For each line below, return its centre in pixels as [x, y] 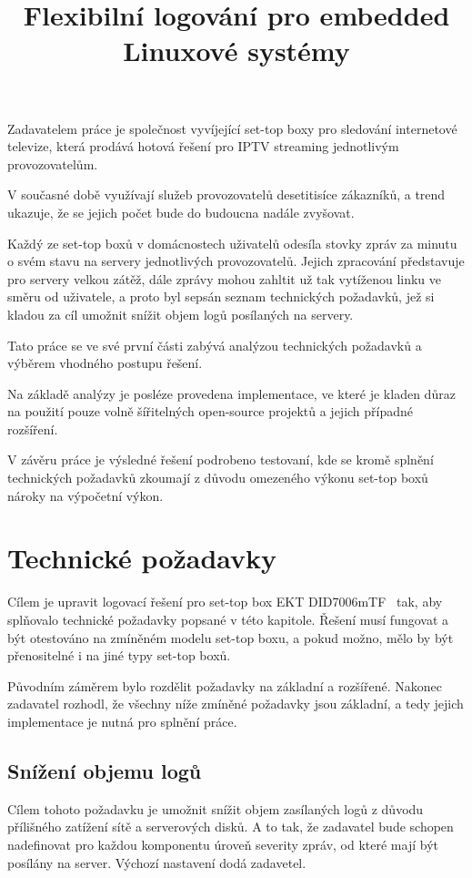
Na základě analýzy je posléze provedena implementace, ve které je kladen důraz [231, 393]
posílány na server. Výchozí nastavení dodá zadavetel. [157, 862]
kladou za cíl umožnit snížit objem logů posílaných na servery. [181, 314]
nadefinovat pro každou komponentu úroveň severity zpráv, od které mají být [223, 844]
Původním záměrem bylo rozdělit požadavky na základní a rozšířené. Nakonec [225, 685]
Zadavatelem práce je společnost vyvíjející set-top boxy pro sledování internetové [232, 128]
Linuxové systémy [236, 51]
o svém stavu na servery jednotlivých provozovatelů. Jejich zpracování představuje [236, 261]
